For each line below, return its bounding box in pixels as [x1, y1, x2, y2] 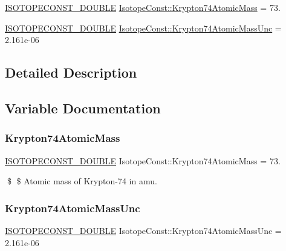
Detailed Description [5, 63, 137, 82]
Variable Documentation [5, 98, 161, 117]
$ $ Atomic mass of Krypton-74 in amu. [7, 175, 157, 187]
